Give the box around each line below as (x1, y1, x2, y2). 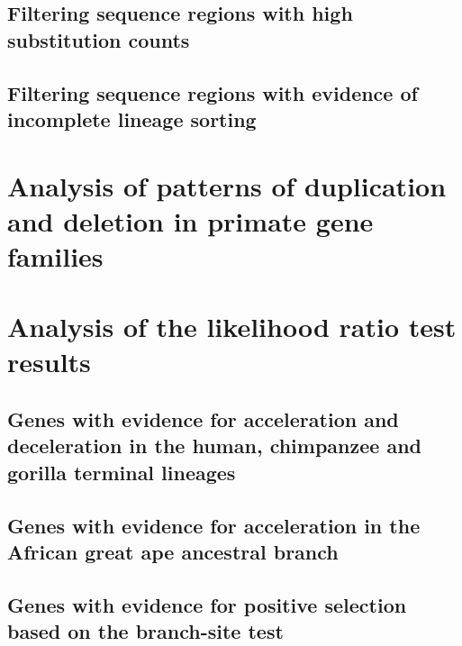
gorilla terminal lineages (7, 458, 236, 486)
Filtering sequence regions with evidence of (7, 78, 418, 106)
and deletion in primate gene (7, 202, 374, 239)
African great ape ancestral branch (7, 538, 339, 565)
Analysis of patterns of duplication (7, 167, 447, 204)
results (7, 343, 91, 380)
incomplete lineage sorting (7, 105, 257, 132)
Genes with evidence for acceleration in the (7, 511, 421, 539)
